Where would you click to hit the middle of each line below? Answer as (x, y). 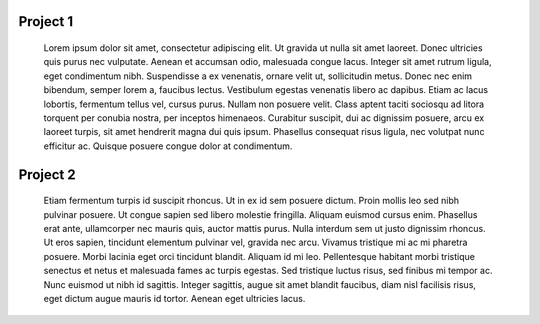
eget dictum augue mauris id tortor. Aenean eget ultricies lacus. (174, 298)
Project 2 (47, 174)
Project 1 (46, 21)
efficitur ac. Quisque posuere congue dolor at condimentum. (168, 146)
